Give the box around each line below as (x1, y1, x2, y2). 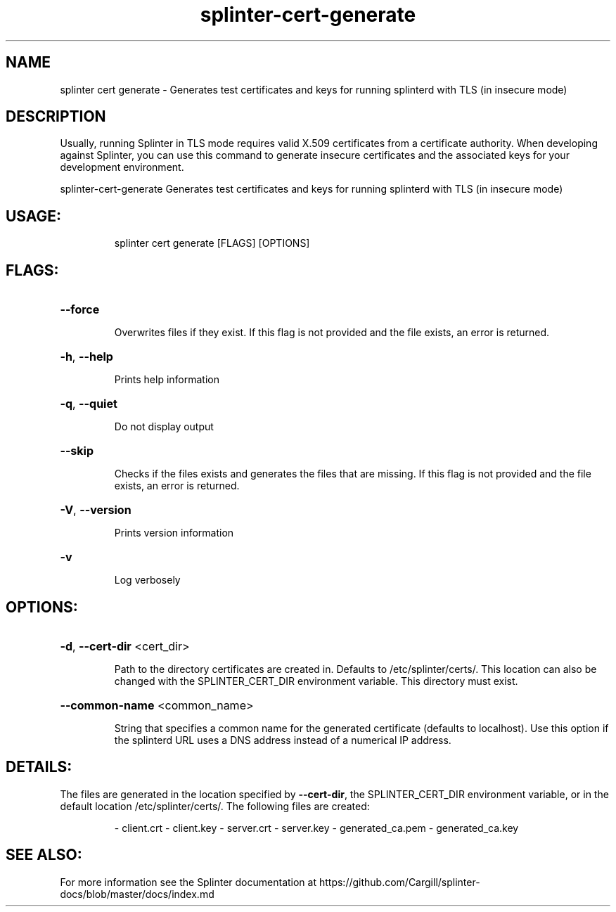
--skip (60, 444, 94, 458)
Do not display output (114, 420, 214, 433)
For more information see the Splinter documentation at (60, 875, 317, 888)
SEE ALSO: (6, 846, 82, 864)
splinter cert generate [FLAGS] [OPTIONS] (114, 237, 310, 250)
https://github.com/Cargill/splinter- (319, 875, 480, 888)
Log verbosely (114, 574, 181, 586)
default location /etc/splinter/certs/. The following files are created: (60, 799, 370, 812)
